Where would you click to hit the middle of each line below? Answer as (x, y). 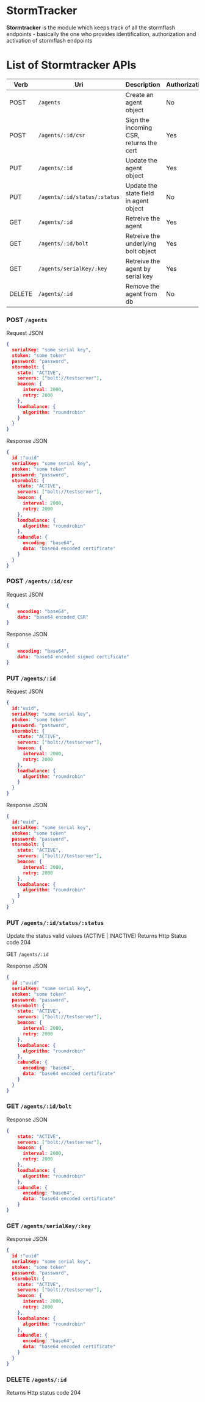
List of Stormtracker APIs (71, 65)
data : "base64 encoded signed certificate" (74, 657)
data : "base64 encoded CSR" (53, 617)
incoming (139, 128)
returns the (141, 143)
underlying (141, 243)
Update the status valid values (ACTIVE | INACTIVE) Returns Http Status (97, 936)
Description (143, 84)
